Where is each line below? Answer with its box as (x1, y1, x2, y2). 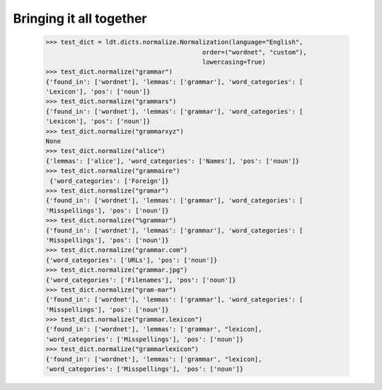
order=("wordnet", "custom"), (202, 48, 307, 56)
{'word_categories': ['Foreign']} (50, 177, 169, 185)
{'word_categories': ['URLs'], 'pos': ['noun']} (45, 256, 218, 264)
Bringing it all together (13, 11, 147, 26)
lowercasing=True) (202, 57, 266, 66)
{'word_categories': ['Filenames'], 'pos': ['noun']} (45, 276, 236, 284)
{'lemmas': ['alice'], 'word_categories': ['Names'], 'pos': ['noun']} (45, 156, 300, 165)
